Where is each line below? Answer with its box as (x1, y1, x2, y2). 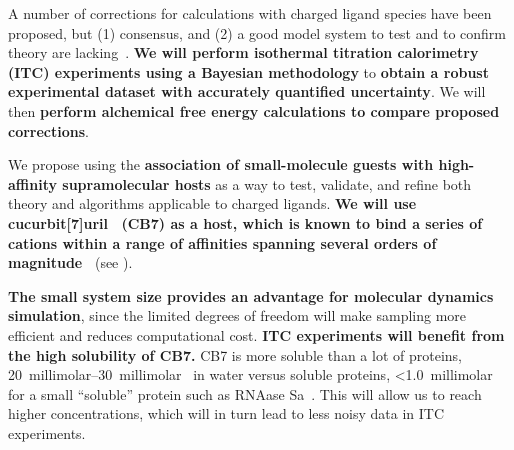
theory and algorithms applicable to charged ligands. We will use (8, 193, 417, 214)
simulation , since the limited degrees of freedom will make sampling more (8, 305, 467, 326)
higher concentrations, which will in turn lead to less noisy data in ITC (8, 403, 444, 424)
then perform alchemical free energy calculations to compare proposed (8, 100, 500, 121)
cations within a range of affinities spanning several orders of (8, 232, 437, 253)
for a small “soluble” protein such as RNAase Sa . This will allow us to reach (8, 383, 482, 404)
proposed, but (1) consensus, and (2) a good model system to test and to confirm (8, 22, 506, 43)
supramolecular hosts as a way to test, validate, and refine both (62, 173, 472, 194)
